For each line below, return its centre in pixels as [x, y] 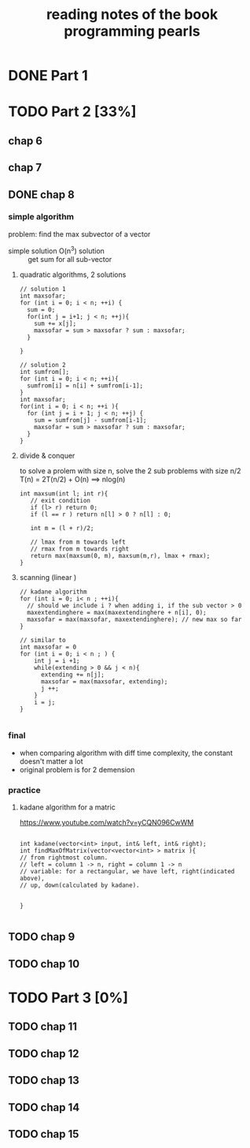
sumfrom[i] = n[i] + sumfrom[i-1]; [85, 385]
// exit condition [60, 500]
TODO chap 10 [44, 964]
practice [24, 790]
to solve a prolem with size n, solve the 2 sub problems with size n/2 [130, 470]
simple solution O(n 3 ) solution [56, 250]
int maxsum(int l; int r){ [64, 494]
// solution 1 [42, 289]
